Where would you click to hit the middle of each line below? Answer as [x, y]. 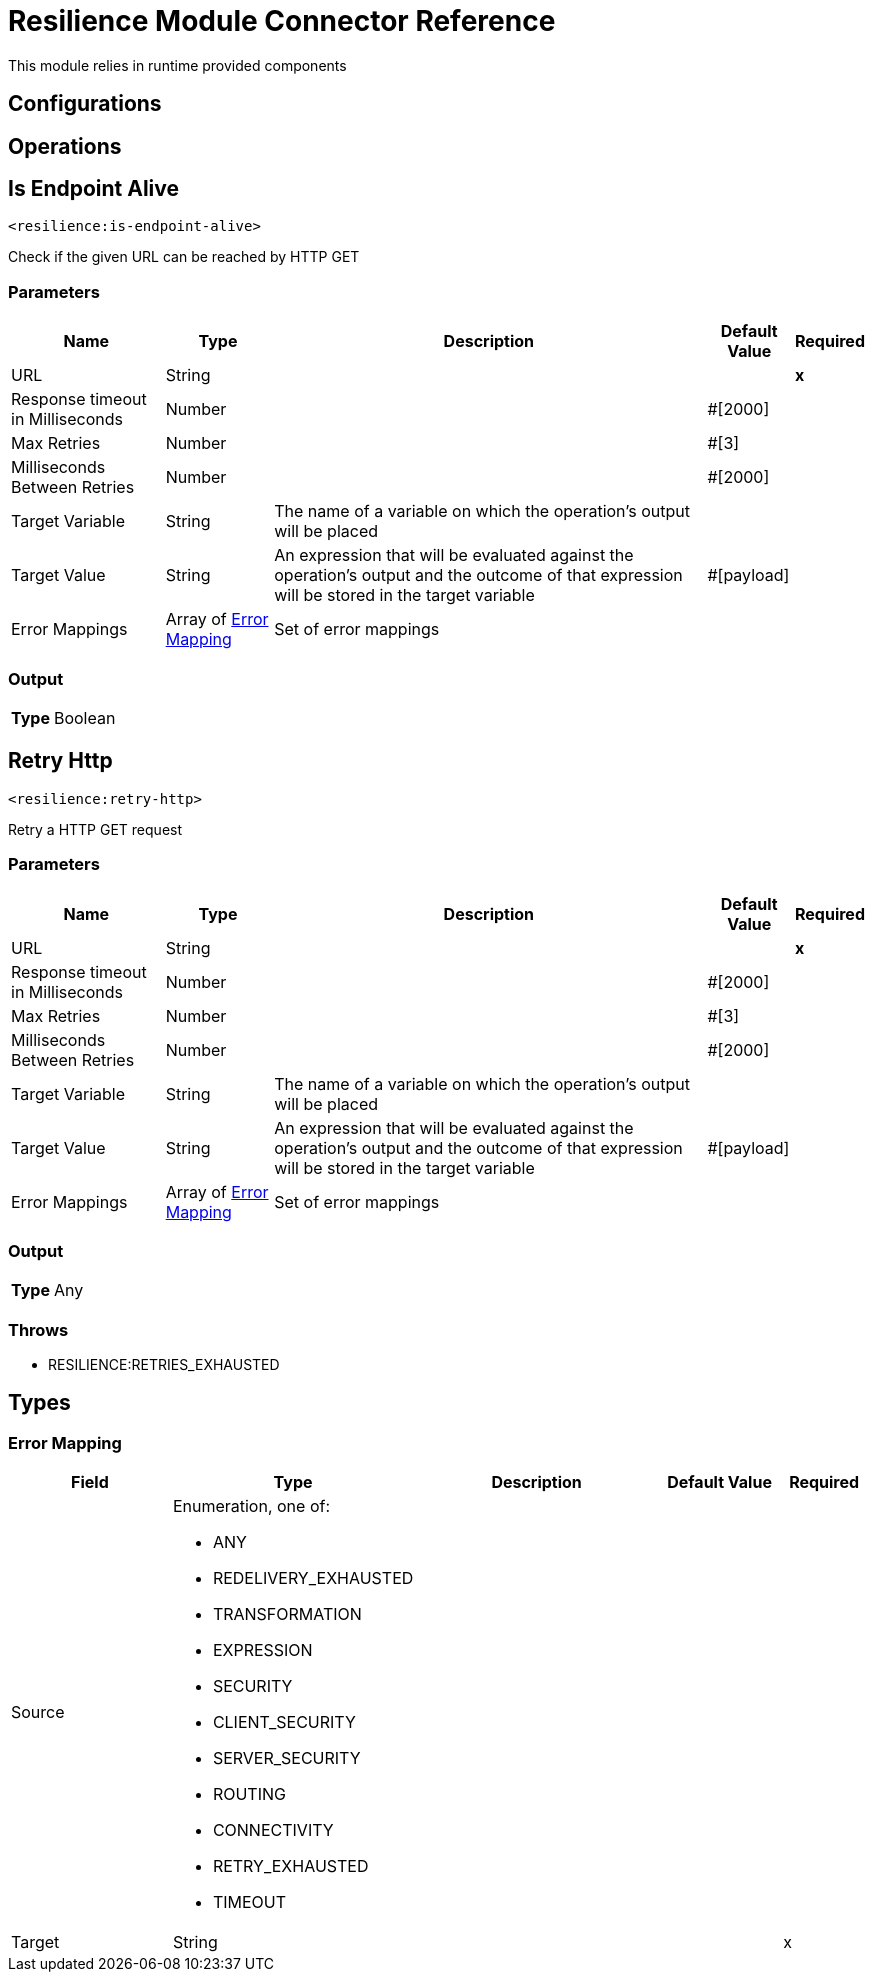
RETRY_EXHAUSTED [290, 1866]
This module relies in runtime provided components [177, 65]
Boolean [84, 717]
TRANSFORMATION [287, 1614]
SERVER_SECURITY [286, 1758]
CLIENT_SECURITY [284, 1722]
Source [38, 1712]
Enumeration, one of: [251, 1506]
